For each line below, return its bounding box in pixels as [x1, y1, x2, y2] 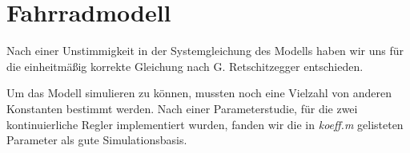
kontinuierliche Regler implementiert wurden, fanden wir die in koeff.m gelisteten [6, 116, 404, 132]
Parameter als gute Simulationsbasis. [6, 131, 187, 148]
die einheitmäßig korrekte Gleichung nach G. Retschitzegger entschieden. [6, 57, 364, 74]
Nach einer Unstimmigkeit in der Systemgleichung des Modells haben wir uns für [6, 42, 404, 59]
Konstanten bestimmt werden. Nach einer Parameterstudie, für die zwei [6, 100, 358, 116]
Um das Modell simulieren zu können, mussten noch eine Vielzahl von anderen [6, 84, 392, 101]
